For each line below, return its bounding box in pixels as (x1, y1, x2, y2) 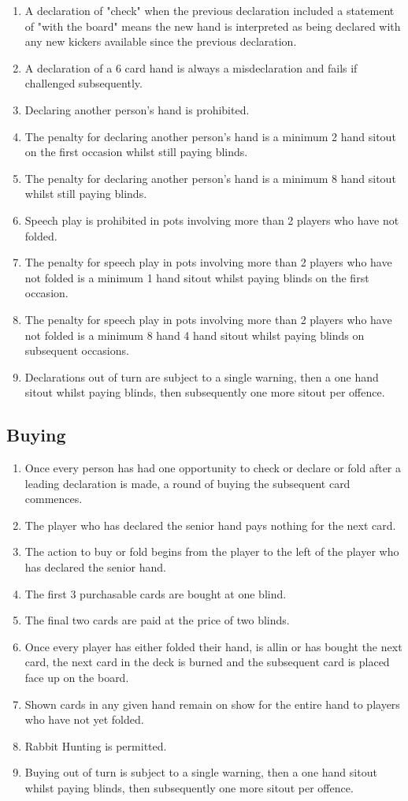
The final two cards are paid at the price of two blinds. (24, 612, 290, 628)
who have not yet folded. (24, 711, 144, 728)
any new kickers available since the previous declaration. (24, 33, 297, 50)
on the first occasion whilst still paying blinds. (24, 143, 248, 160)
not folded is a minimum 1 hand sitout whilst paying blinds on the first (24, 269, 369, 285)
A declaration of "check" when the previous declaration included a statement (24, 2, 395, 18)
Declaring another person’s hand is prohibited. (24, 101, 250, 117)
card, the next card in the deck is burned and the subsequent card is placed (24, 654, 390, 670)
